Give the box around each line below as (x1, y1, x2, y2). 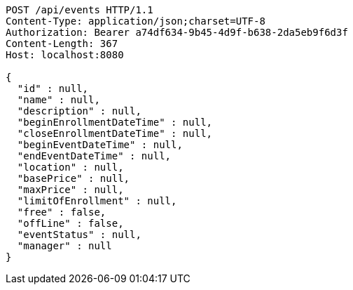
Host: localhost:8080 (6, 49, 124, 60)
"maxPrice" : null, (17, 184, 124, 195)
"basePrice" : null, (17, 173, 130, 184)
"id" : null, (17, 83, 89, 94)
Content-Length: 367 (6, 38, 118, 49)
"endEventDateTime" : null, (17, 150, 172, 162)
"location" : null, (17, 162, 124, 173)
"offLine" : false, (17, 218, 124, 229)
